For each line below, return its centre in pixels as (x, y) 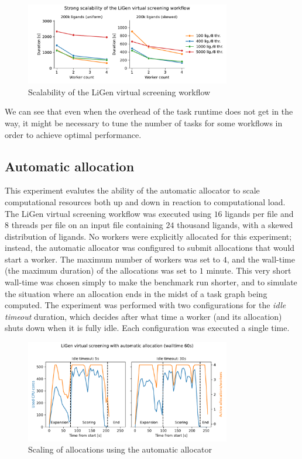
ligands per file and (259, 213)
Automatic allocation (70, 166)
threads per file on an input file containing (87, 225)
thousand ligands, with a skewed (235, 225)
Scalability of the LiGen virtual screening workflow (119, 92)
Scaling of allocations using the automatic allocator (120, 449)
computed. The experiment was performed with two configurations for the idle (145, 305)
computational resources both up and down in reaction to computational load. (145, 201)
